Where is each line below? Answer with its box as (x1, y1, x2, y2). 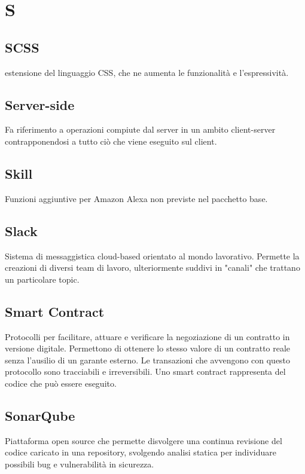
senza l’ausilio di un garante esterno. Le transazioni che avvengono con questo (5, 353, 291, 366)
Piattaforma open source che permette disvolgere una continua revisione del (5, 434, 282, 447)
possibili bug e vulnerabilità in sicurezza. (5, 457, 154, 470)
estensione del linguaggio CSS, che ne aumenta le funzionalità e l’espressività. (5, 66, 289, 78)
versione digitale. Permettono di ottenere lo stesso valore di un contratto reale (5, 342, 291, 354)
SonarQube (5, 406, 75, 424)
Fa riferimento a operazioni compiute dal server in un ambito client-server (5, 123, 276, 136)
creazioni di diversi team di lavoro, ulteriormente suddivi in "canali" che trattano (5, 261, 300, 274)
